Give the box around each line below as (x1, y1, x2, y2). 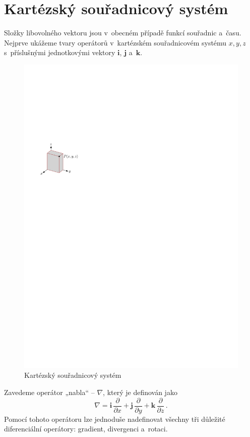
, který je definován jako (103, 387, 177, 398)
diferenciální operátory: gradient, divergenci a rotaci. (4, 423, 168, 434)
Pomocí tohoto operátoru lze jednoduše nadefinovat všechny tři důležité (4, 413, 225, 424)
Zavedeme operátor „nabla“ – (4, 387, 95, 398)
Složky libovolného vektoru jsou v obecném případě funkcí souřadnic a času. (4, 27, 241, 38)
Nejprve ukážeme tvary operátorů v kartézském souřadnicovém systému (4, 37, 227, 48)
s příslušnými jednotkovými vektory (4, 47, 115, 58)
